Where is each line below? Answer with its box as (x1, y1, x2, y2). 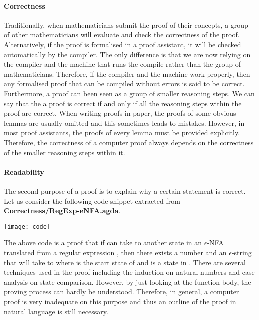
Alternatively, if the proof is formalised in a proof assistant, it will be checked (4, 39, 241, 49)
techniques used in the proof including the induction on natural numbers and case (4, 267, 255, 277)
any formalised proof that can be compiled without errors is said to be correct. (4, 78, 245, 89)
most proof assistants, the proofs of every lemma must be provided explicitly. (4, 127, 240, 138)
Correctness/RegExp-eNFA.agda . (4, 205, 121, 216)
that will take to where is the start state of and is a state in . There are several (4, 257, 246, 267)
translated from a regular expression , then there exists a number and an (4, 247, 227, 257)
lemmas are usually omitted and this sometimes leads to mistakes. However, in (4, 117, 245, 128)
